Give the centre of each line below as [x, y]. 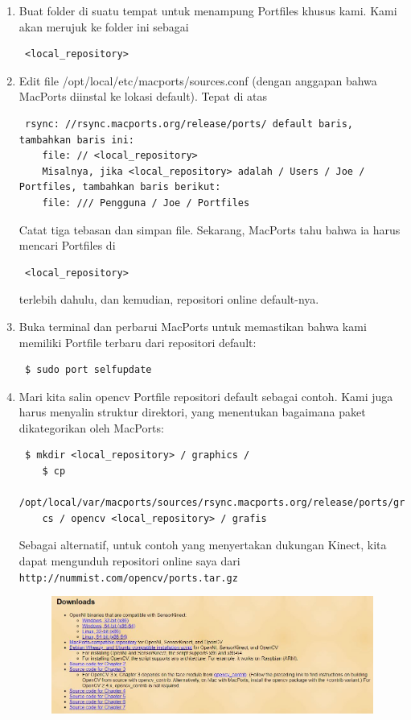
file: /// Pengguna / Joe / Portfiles [146, 203]
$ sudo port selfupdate [88, 370]
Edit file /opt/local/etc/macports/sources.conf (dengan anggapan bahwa [198, 80]
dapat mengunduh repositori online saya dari [129, 561]
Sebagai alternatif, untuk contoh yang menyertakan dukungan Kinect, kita [203, 545]
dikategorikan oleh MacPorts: [91, 427]
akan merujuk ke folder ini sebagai [104, 26]
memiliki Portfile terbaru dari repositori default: [138, 342]
